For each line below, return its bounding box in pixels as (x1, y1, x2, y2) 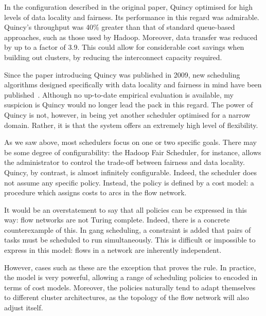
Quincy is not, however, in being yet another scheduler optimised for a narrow (4, 109, 251, 120)
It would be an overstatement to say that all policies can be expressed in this (4, 204, 247, 215)
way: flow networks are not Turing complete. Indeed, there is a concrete (4, 214, 230, 225)
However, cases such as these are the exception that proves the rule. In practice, (4, 262, 256, 272)
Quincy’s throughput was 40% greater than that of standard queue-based (4, 22, 235, 32)
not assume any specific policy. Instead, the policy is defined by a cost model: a (4, 177, 254, 188)
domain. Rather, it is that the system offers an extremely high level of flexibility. (4, 119, 258, 130)
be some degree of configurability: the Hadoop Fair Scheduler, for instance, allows (4, 146, 261, 157)
